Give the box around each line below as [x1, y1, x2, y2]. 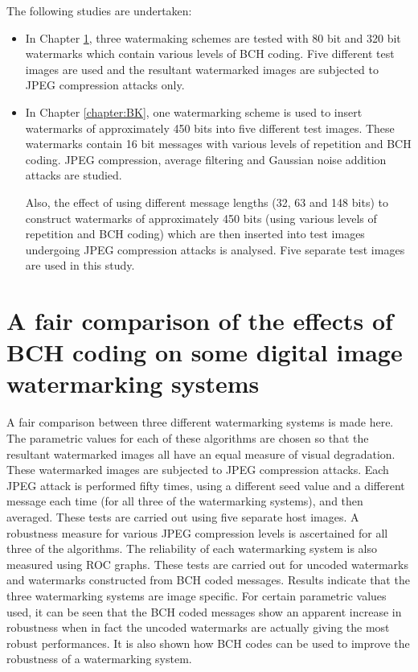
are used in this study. [25, 257, 135, 274]
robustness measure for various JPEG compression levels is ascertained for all [6, 524, 388, 541]
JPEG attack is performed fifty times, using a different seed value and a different [6, 476, 405, 493]
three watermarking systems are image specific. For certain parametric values [6, 587, 387, 604]
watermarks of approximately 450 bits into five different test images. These [25, 119, 395, 136]
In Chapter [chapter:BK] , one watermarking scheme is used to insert [25, 103, 363, 120]
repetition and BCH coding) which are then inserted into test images [25, 225, 365, 242]
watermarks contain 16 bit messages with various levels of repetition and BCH [25, 135, 412, 152]
